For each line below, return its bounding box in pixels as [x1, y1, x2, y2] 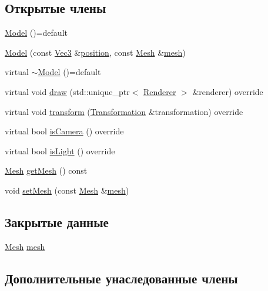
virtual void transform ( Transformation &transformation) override [5, 105, 243, 117]
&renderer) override [192, 85, 263, 97]
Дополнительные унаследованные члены [5, 269, 238, 287]
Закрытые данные [5, 212, 109, 231]
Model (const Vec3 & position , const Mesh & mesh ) [5, 46, 186, 58]
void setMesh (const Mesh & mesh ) [5, 184, 129, 196]
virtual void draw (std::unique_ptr [5, 85, 130, 97]
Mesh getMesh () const [5, 164, 88, 177]
